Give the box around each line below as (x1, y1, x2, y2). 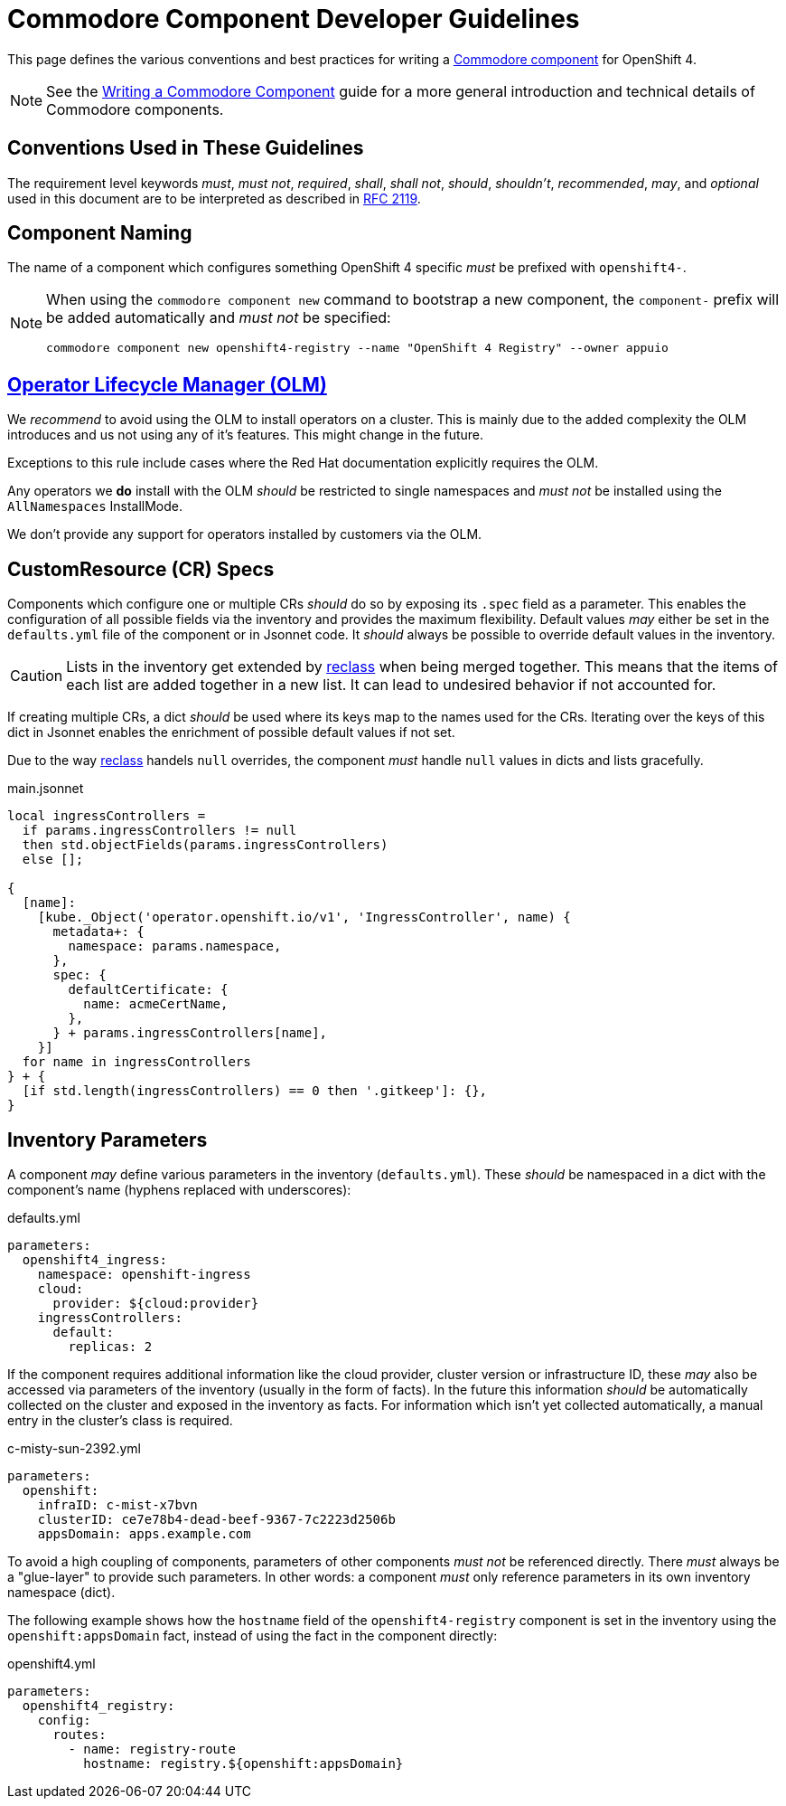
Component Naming (7, 222, 192, 245)
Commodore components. (46, 99, 224, 118)
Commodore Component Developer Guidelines (7, 4, 580, 34)
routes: (52, 1726, 107, 1742)
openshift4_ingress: (22, 1252, 168, 1267)
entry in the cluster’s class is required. (7, 1412, 233, 1428)
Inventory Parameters (7, 1128, 208, 1151)
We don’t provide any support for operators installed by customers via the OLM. (7, 526, 482, 543)
